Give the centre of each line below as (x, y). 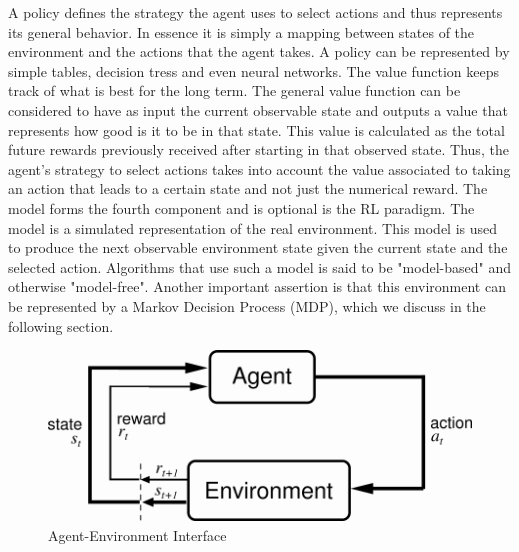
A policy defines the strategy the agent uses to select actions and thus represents (255, 12)
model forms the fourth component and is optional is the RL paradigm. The (241, 207)
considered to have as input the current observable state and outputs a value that (258, 109)
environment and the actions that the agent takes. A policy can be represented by (259, 51)
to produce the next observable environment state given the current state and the (258, 247)
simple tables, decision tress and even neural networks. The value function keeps (254, 70)
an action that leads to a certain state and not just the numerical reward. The (248, 188)
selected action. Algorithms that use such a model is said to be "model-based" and (259, 266)
